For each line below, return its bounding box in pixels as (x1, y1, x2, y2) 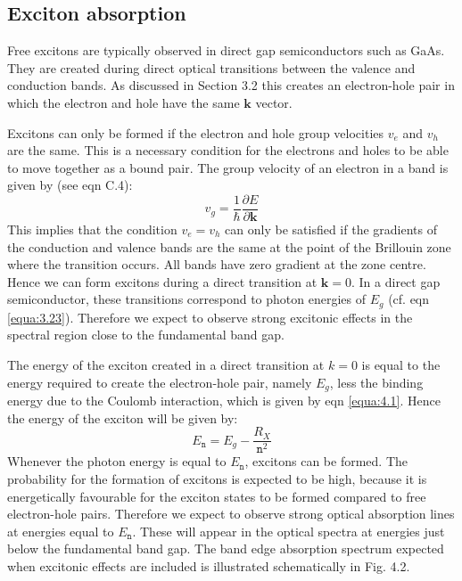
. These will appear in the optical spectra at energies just (132, 521, 445, 540)
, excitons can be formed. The (244, 452, 408, 471)
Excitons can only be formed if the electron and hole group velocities (7, 123, 384, 142)
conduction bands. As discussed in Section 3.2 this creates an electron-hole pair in (7, 76, 455, 94)
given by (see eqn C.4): (7, 176, 133, 194)
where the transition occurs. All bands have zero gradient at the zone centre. (7, 255, 426, 274)
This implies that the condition (7, 220, 177, 239)
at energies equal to (7, 521, 114, 540)
